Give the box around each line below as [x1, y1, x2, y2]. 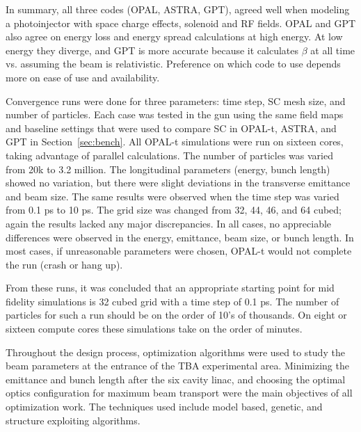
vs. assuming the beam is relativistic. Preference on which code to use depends [6, 56, 341, 71]
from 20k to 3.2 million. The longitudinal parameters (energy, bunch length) [6, 161, 330, 176]
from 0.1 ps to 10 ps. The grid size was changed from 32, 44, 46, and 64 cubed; [6, 202, 342, 217]
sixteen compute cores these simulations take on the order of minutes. [6, 321, 303, 336]
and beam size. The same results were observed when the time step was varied [6, 189, 339, 203]
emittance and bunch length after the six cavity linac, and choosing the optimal [6, 371, 346, 386]
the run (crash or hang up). [6, 257, 123, 271]
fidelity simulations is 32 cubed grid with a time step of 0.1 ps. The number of [6, 294, 339, 308]
